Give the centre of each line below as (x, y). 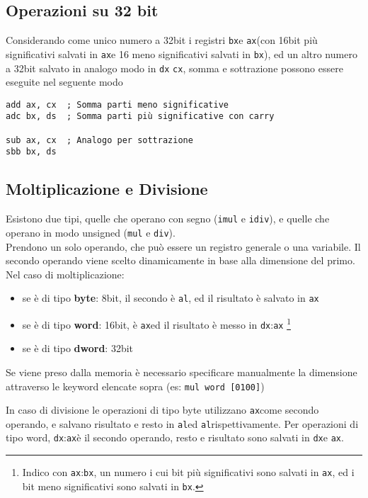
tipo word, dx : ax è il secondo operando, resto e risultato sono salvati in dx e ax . (175, 437)
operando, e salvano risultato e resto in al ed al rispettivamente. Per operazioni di (182, 423)
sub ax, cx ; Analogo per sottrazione (99, 140)
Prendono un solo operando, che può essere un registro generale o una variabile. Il (183, 246)
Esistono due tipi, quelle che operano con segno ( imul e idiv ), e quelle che (168, 219)
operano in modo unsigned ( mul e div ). (91, 232)
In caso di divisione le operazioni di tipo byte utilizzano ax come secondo (162, 410)
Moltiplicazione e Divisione (107, 189)
